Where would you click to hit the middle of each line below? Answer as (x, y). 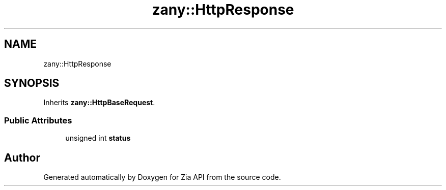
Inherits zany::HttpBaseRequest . (99, 103)
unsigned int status (98, 138)
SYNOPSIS (32, 83)
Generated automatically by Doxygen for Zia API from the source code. (162, 177)
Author (22, 157)
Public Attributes (38, 120)
